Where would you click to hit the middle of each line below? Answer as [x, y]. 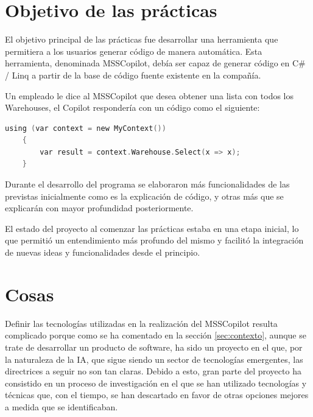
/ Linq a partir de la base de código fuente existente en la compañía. [133, 75]
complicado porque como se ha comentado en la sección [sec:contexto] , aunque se [156, 335]
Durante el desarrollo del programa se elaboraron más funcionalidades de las [147, 184]
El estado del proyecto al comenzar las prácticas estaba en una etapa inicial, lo [152, 228]
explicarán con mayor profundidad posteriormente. [99, 208]
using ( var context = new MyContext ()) [86, 128]
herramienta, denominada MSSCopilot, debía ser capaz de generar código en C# [155, 63]
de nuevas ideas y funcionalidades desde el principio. [103, 252]
